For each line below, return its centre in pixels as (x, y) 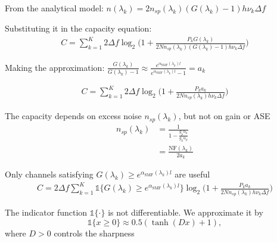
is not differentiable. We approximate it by (186, 212)
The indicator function (46, 212)
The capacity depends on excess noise (73, 116)
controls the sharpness (94, 233)
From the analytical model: (54, 8)
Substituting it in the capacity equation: (78, 28)
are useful (192, 174)
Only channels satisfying (49, 174)
